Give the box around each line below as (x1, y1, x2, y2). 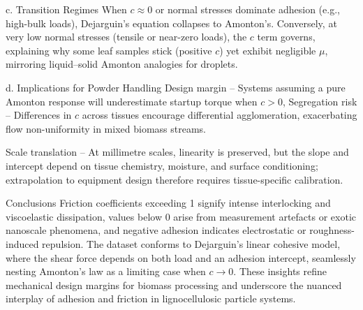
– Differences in (6, 108, 72, 122)
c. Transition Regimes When (6, 2, 127, 16)
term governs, (257, 29, 316, 44)
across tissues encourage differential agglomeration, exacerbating (82, 108, 357, 122)
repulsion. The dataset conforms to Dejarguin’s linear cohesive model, (42, 236, 341, 251)
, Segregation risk (282, 94, 357, 108)
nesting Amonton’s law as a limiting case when (6, 264, 206, 279)
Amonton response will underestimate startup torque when (6, 94, 258, 108)
